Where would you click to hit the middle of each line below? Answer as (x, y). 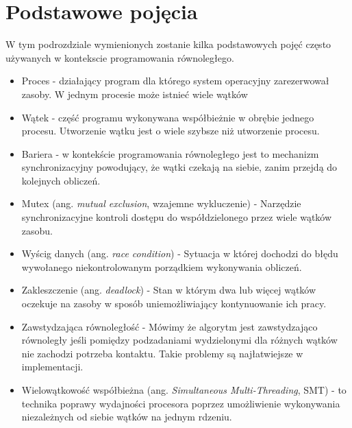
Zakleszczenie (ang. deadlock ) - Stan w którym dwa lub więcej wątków (169, 290)
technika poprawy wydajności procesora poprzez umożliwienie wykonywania (181, 403)
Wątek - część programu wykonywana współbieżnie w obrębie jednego (168, 117)
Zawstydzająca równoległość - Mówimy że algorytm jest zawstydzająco (169, 326)
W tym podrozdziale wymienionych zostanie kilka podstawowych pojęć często (168, 44)
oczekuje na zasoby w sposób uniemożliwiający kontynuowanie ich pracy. (174, 304)
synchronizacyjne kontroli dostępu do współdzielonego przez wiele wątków (177, 217)
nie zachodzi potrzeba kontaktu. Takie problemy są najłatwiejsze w (162, 353)
